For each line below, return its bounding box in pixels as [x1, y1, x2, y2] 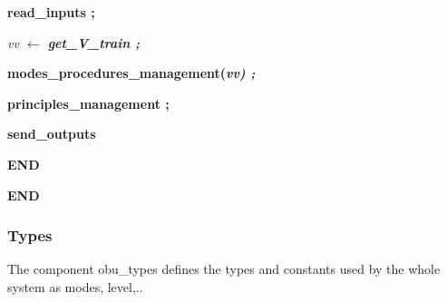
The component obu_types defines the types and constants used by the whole [7, 259, 441, 278]
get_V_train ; [47, 33, 141, 52]
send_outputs [7, 124, 96, 143]
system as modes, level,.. [7, 277, 143, 296]
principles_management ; [7, 93, 170, 112]
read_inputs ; [7, 3, 95, 21]
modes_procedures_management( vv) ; [7, 63, 256, 83]
